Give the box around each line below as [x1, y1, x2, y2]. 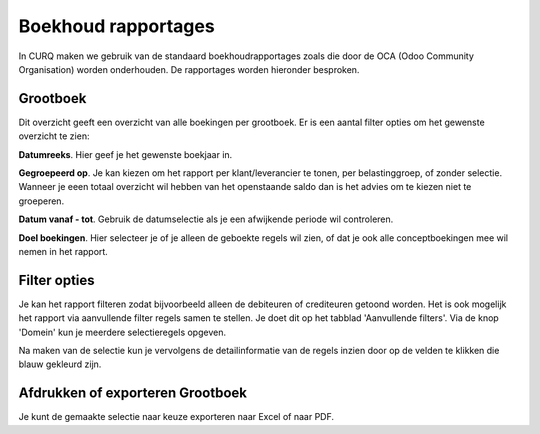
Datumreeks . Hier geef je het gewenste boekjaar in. [18, 148, 233, 160]
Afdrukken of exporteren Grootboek [18, 385, 247, 402]
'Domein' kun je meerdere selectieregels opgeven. [18, 326, 227, 338]
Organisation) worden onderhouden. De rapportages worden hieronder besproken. [18, 63, 360, 75]
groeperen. [18, 195, 65, 207]
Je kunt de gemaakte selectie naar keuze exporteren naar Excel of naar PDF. [18, 411, 335, 423]
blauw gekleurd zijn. [18, 358, 102, 370]
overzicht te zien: [18, 130, 90, 142]
